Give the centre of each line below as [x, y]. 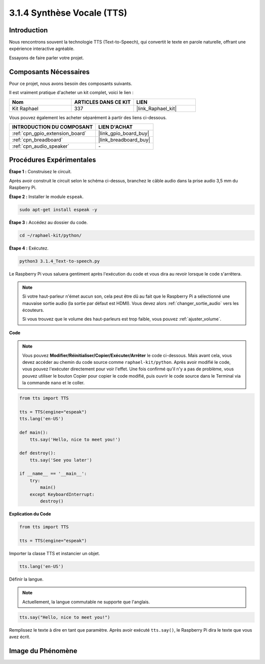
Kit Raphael [25, 108]
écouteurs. [33, 310]
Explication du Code [30, 514]
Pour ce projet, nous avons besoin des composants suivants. [71, 83]
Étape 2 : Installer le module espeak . [46, 197]
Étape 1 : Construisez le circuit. [40, 172]
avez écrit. [20, 637]
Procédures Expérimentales [53, 160]
